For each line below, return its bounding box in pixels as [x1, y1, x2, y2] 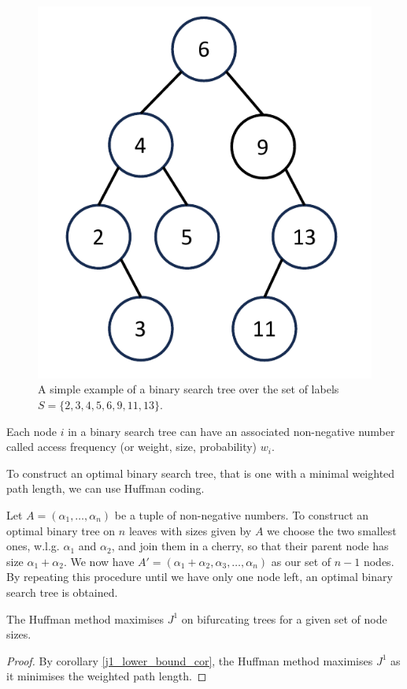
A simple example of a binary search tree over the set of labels [38, 381, 339, 397]
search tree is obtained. [6, 583, 118, 600]
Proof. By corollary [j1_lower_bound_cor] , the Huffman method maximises [6, 652, 373, 669]
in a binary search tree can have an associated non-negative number [68, 423, 395, 439]
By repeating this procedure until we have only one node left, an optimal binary [6, 568, 393, 585]
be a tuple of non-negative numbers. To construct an [114, 506, 369, 523]
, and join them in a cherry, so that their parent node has [111, 538, 389, 554]
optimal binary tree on [6, 522, 116, 538]
